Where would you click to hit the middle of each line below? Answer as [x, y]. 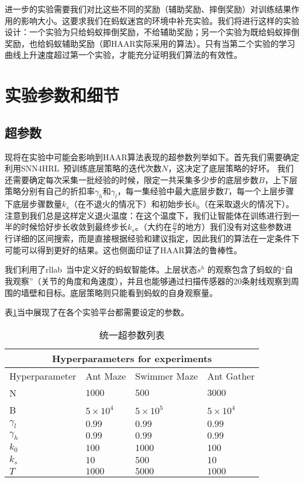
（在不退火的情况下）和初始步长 [131, 204]
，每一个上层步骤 [261, 191]
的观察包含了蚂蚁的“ [246, 269]
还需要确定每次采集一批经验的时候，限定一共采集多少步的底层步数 [132, 179]
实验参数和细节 [62, 95]
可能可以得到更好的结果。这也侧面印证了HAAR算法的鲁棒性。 [123, 249]
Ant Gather [231, 376]
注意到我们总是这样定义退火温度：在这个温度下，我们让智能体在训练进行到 [148, 215]
